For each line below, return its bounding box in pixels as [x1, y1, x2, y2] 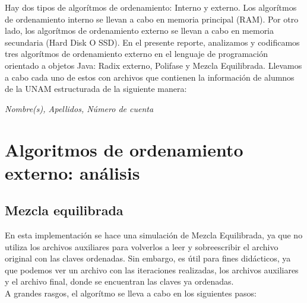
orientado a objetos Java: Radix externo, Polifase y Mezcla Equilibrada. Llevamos [5, 59, 302, 71]
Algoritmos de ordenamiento [5, 137, 243, 161]
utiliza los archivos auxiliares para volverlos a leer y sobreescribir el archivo [5, 240, 278, 253]
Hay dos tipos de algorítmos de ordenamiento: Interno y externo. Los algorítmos [5, 1, 297, 13]
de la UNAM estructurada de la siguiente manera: [5, 82, 187, 95]
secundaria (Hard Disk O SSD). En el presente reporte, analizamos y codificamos [5, 36, 300, 48]
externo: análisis [5, 160, 140, 184]
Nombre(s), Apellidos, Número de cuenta [5, 102, 154, 114]
